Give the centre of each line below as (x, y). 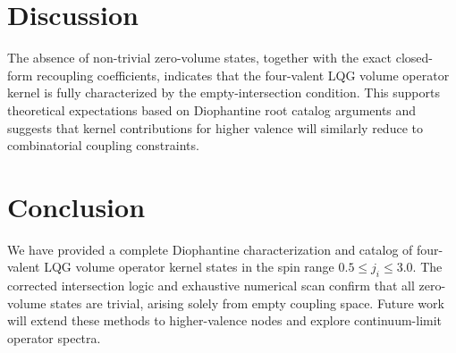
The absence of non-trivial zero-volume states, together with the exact (200, 58)
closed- (414, 58)
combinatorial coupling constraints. (103, 145)
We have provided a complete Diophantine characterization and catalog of (210, 249)
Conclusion (76, 206)
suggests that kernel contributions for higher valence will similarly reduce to (215, 127)
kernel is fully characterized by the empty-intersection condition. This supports (224, 92)
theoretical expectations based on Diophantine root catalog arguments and (212, 109)
